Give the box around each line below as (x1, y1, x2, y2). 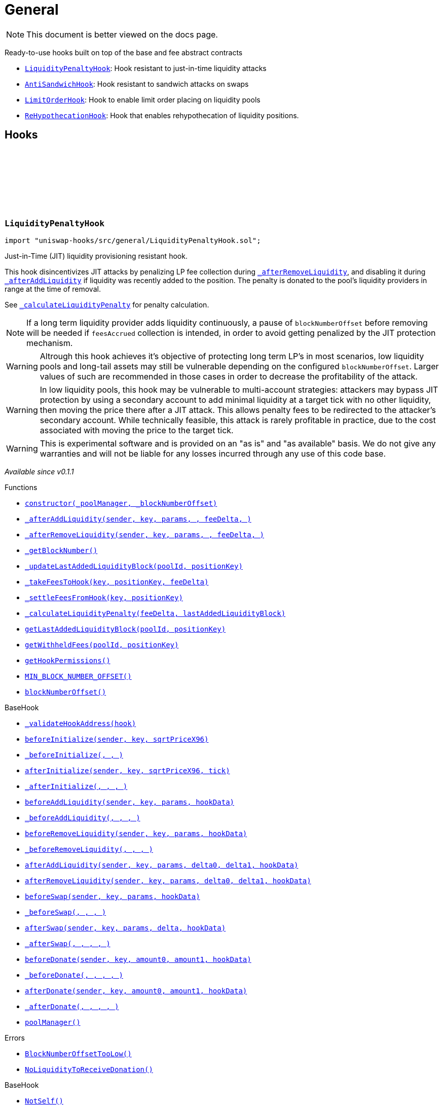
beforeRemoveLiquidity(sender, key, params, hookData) (25, 829, 247, 838)
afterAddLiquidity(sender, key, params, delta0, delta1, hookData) (25, 860, 299, 869)
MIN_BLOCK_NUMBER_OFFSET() (25, 672, 132, 680)
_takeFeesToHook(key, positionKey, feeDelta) (25, 577, 209, 586)
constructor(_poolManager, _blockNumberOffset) (25, 499, 217, 507)
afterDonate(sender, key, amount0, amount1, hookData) (25, 986, 247, 995)
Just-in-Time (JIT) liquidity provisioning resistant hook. (5, 251, 188, 260)
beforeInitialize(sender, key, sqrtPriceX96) (25, 735, 209, 743)
